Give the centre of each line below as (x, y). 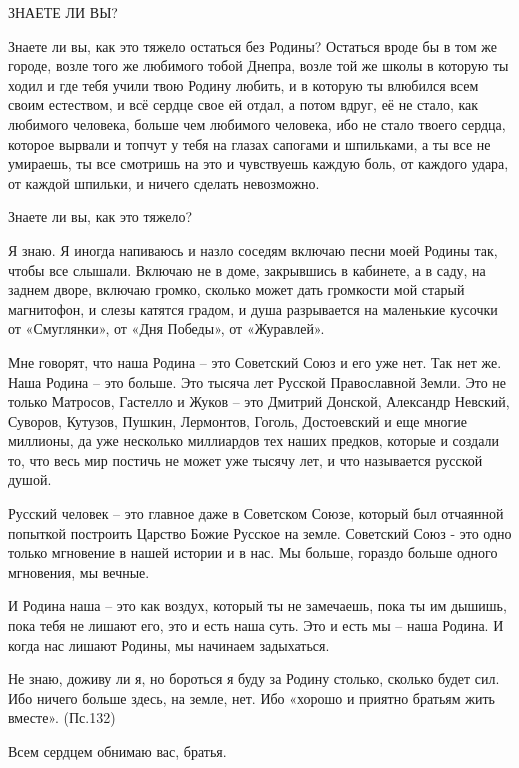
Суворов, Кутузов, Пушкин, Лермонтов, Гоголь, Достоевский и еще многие (238, 420)
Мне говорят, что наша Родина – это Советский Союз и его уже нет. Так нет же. (255, 361)
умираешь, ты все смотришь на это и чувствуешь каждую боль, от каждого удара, (258, 163)
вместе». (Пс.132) (62, 717)
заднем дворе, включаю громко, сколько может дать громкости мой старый (236, 289)
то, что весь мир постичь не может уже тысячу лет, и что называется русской (245, 459)
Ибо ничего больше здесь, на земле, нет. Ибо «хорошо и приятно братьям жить (251, 697)
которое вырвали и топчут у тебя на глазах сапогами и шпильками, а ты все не (249, 143)
